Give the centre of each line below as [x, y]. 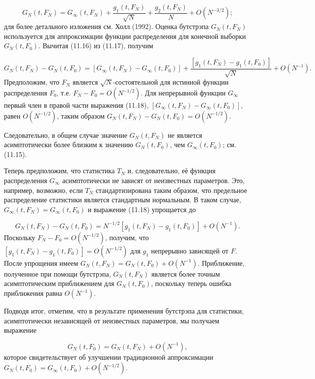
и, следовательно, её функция [172, 171]
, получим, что [127, 237]
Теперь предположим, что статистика [59, 171]
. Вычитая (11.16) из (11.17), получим [96, 46]
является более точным [186, 273]
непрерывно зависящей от [190, 250]
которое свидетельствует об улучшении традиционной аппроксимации [109, 357]
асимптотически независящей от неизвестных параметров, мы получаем [112, 320]
